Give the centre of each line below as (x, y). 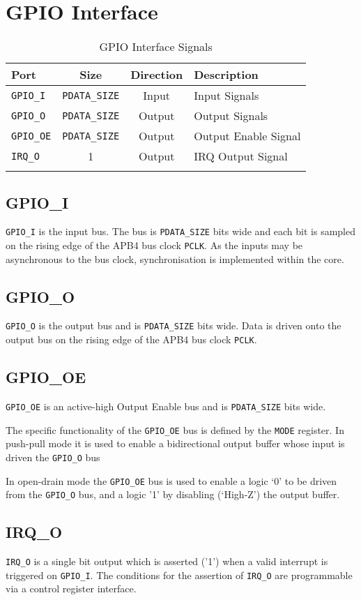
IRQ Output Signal (241, 156)
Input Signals (226, 96)
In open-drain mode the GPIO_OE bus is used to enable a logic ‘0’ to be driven (171, 480)
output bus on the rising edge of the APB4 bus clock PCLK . (131, 339)
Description (226, 75)
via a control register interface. (71, 588)
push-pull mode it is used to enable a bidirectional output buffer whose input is (175, 443)
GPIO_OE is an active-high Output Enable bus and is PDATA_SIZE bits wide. (166, 406)
